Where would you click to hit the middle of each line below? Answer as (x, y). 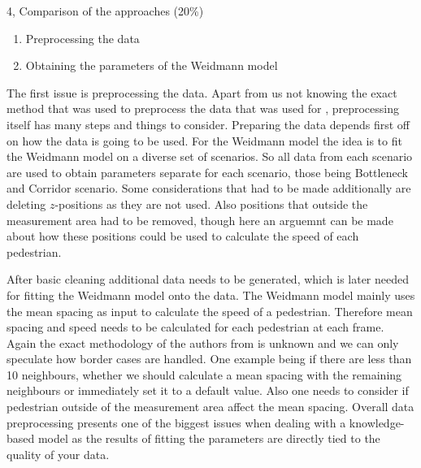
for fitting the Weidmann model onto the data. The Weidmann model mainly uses (211, 295)
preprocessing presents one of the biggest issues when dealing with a (176, 422)
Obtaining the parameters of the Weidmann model (152, 65)
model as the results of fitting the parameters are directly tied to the (209, 438)
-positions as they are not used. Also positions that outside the (211, 204)
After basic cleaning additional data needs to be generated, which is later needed (208, 279)
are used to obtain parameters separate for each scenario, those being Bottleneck (207, 172)
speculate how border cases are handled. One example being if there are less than (209, 359)
